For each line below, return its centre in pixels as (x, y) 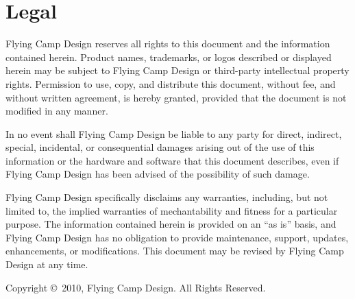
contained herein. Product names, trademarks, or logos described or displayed (169, 57)
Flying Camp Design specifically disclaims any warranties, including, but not (167, 197)
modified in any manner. (57, 111)
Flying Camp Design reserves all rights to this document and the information (168, 44)
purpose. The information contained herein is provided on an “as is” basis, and (171, 224)
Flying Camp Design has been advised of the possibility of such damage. (158, 174)
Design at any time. (47, 264)
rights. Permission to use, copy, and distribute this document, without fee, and (171, 83)
